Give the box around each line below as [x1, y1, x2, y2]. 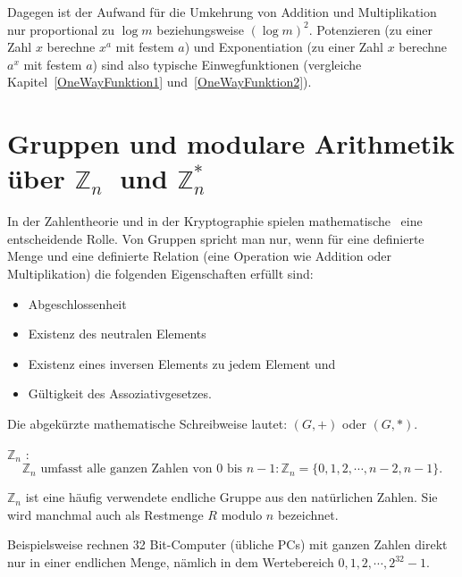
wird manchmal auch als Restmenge [7, 505, 204, 523]
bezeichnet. [277, 505, 339, 523]
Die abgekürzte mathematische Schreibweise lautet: [7, 414, 288, 433]
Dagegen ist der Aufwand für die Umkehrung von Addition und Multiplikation [7, 3, 437, 21]
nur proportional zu [7, 20, 114, 38]
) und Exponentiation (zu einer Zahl [184, 38, 384, 56]
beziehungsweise [156, 20, 244, 38]
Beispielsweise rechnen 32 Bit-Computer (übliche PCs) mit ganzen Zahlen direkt [7, 535, 448, 554]
